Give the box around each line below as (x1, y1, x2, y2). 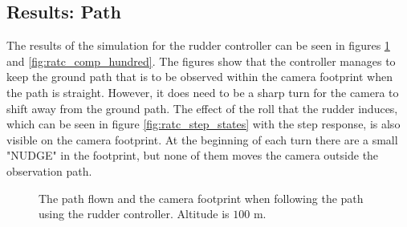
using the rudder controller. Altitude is (39, 205, 230, 222)
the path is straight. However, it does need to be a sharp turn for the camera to (6, 83, 399, 100)
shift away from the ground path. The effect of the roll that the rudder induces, (6, 99, 398, 116)
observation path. (6, 162, 92, 179)
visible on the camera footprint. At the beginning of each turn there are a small (6, 131, 398, 148)
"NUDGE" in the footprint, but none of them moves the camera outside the (6, 147, 379, 164)
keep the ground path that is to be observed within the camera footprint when (6, 68, 393, 85)
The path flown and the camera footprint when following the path (39, 189, 364, 206)
